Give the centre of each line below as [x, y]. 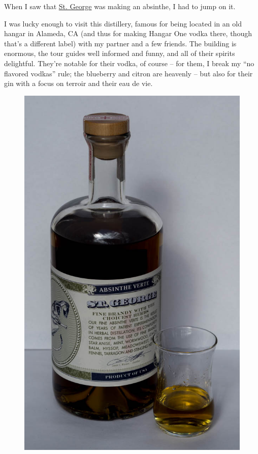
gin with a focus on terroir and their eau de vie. [78, 83]
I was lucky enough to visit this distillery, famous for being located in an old [123, 23]
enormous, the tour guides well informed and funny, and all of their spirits [120, 53]
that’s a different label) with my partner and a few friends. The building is [120, 43]
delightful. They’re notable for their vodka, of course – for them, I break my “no [129, 63]
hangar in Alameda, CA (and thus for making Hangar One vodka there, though [128, 33]
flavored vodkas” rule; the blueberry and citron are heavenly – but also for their [128, 73]
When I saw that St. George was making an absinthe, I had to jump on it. [120, 6]
